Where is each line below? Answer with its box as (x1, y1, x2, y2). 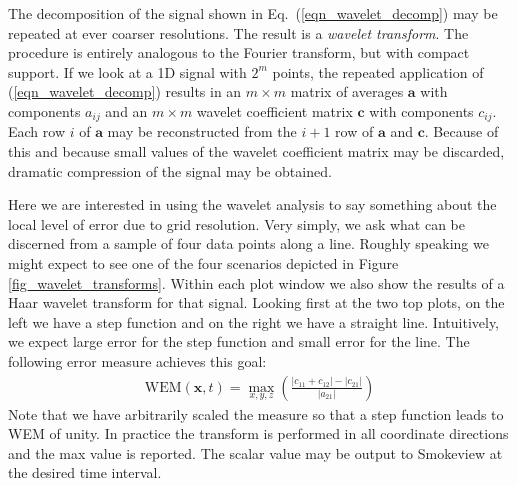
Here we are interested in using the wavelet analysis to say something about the (8, 194, 497, 215)
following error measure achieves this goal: (8, 350, 267, 371)
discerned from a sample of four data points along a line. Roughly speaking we (8, 233, 489, 254)
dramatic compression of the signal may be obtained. (8, 160, 332, 181)
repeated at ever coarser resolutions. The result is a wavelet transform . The (8, 22, 469, 43)
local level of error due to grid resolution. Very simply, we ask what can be (8, 213, 466, 234)
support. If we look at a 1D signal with (8, 61, 247, 82)
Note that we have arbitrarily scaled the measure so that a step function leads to (8, 403, 504, 424)
